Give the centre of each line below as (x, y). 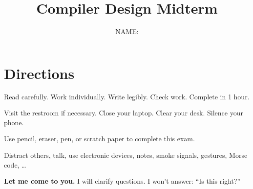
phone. (14, 122)
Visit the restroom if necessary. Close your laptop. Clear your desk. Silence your (124, 113)
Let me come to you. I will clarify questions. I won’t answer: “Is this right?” (122, 181)
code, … (15, 164)
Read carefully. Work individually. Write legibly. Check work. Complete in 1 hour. (127, 96)
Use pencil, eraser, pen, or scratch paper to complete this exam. (99, 139)
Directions (39, 73)
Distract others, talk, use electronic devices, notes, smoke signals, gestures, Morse (126, 155)
